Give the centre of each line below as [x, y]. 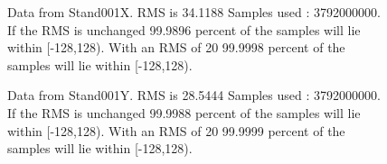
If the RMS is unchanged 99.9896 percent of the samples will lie [184, 29]
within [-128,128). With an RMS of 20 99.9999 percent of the [176, 130]
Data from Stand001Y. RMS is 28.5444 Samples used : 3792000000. [194, 95]
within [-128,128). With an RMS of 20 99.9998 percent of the [176, 47]
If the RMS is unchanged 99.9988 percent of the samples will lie [184, 112]
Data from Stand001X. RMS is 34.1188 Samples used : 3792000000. [194, 12]
